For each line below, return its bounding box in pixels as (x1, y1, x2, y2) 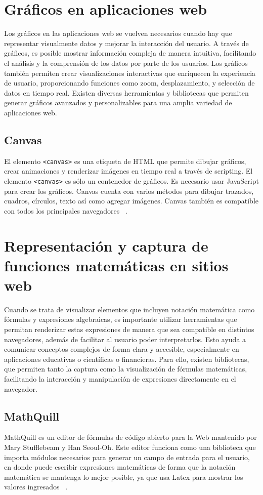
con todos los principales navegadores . (4, 205, 127, 216)
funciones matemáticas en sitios (4, 255, 229, 275)
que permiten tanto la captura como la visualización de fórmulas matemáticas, (4, 363, 247, 374)
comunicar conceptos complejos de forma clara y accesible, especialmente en (4, 344, 239, 354)
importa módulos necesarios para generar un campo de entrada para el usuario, (4, 451, 250, 462)
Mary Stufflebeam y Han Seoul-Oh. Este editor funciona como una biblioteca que (4, 442, 256, 452)
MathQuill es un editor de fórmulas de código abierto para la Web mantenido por (4, 432, 257, 442)
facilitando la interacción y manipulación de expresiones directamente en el (4, 374, 236, 384)
